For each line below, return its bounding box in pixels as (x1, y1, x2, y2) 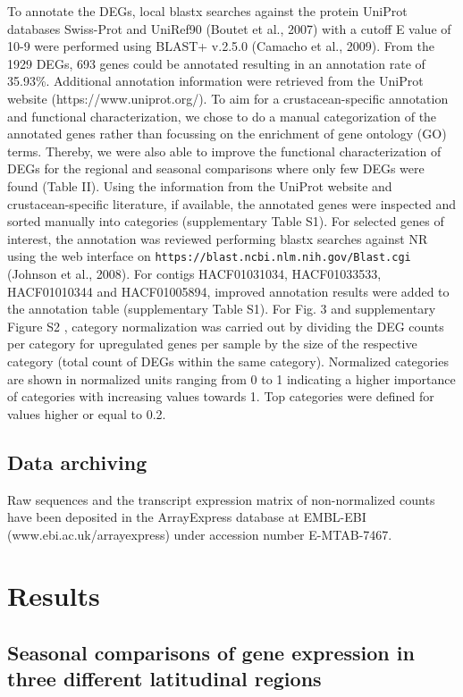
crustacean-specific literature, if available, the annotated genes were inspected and (7, 194, 457, 213)
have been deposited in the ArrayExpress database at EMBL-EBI (7, 508, 366, 526)
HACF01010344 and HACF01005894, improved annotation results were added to (7, 281, 450, 300)
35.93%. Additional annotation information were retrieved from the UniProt (7, 71, 424, 90)
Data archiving (7, 448, 147, 475)
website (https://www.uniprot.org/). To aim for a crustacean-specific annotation (7, 88, 449, 107)
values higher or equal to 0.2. (7, 404, 166, 423)
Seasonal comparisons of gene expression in (7, 639, 415, 667)
